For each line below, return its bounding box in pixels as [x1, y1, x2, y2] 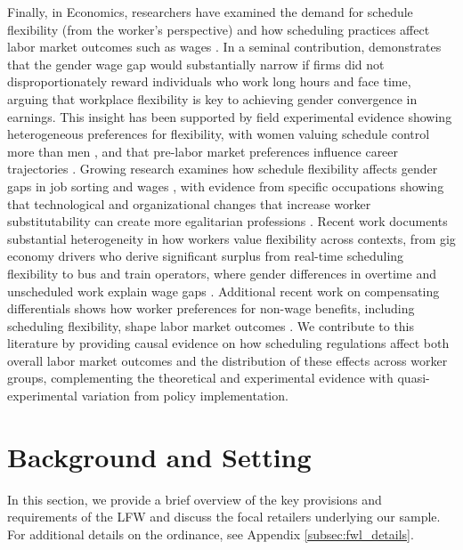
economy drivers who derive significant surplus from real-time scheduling [7, 247, 404, 265]
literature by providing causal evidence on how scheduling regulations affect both [7, 334, 450, 352]
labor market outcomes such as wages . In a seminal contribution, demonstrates [7, 37, 442, 56]
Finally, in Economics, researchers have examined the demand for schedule [7, 3, 413, 20]
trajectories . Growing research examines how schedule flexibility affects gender [7, 159, 438, 178]
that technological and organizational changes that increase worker [7, 194, 371, 213]
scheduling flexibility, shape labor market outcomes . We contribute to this [7, 316, 415, 335]
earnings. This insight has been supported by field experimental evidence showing [7, 107, 452, 125]
